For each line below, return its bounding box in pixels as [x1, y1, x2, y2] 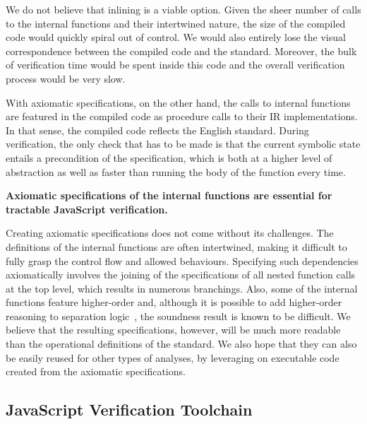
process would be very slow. [6, 71, 126, 86]
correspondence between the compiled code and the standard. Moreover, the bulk [6, 43, 357, 58]
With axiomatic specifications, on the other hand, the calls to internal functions [6, 95, 351, 110]
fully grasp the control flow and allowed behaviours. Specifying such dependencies [6, 253, 359, 268]
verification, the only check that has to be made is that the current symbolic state [6, 136, 361, 151]
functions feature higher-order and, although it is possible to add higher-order [6, 295, 342, 310]
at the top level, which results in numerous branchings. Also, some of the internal [6, 281, 358, 295]
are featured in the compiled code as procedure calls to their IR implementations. [6, 109, 358, 124]
